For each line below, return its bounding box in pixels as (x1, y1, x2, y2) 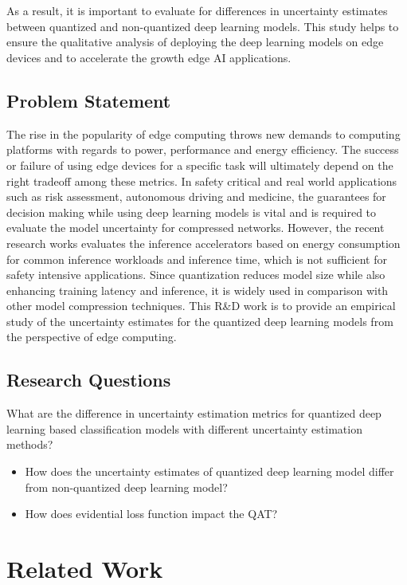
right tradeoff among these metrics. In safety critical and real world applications (6, 172, 397, 189)
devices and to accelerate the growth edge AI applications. (6, 49, 292, 65)
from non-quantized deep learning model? (25, 478, 228, 495)
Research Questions (6, 367, 171, 392)
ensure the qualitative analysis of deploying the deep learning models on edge (6, 33, 384, 50)
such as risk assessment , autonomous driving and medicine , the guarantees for (6, 188, 386, 205)
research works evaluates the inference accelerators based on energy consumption (6, 234, 401, 251)
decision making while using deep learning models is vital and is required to (6, 203, 377, 220)
